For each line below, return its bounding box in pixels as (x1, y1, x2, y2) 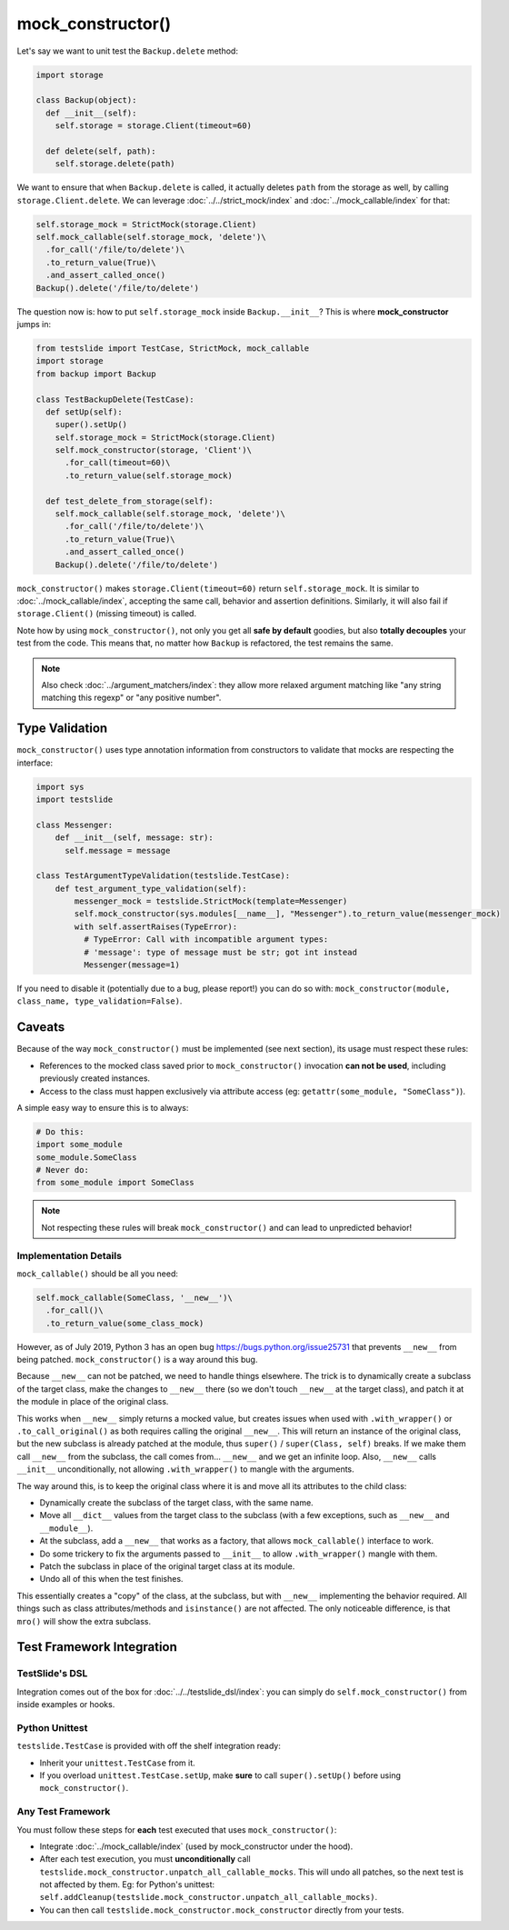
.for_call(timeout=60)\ (65, 457, 171, 468)
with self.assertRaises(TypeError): (74, 921, 238, 932)
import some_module (35, 1139, 123, 1150)
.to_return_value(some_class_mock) (45, 1318, 205, 1328)
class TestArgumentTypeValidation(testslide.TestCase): (35, 871, 291, 881)
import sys (35, 782, 85, 792)
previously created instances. (39, 1073, 150, 1084)
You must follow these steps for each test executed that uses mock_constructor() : (16, 1824, 337, 1835)
